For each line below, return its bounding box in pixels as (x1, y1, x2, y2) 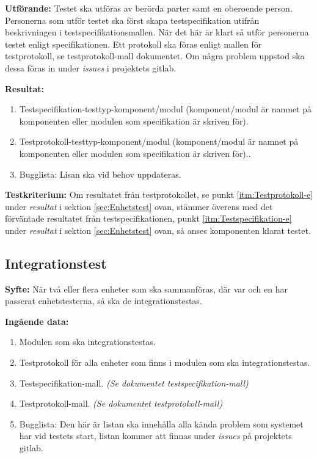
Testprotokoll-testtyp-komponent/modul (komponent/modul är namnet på (19, 135, 299, 148)
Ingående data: (5, 314, 69, 327)
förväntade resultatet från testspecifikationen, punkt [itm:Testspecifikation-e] (5, 212, 292, 225)
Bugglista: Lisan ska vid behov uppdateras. (19, 167, 181, 180)
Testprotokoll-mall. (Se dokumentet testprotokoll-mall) (19, 397, 223, 410)
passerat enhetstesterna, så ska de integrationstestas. (5, 294, 202, 307)
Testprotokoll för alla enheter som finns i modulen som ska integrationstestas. (19, 356, 310, 369)
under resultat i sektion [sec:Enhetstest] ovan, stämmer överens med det (5, 200, 273, 213)
